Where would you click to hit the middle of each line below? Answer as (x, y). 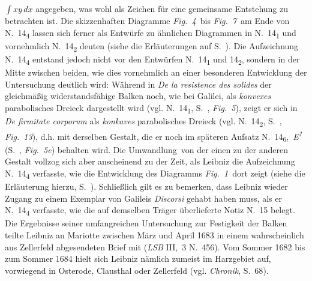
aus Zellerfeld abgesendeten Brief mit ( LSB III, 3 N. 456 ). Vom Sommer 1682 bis (155, 246)
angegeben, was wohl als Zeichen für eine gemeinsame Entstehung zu (162, 8)
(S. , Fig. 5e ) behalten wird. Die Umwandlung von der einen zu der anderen (146, 149)
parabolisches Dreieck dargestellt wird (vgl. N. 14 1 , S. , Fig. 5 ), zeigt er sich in (151, 108)
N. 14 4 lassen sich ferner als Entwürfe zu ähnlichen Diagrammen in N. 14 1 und (151, 33)
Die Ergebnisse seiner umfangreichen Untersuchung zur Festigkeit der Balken (146, 223)
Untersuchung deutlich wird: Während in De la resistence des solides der (138, 84)
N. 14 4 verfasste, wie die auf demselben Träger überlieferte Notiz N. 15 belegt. (150, 211)
